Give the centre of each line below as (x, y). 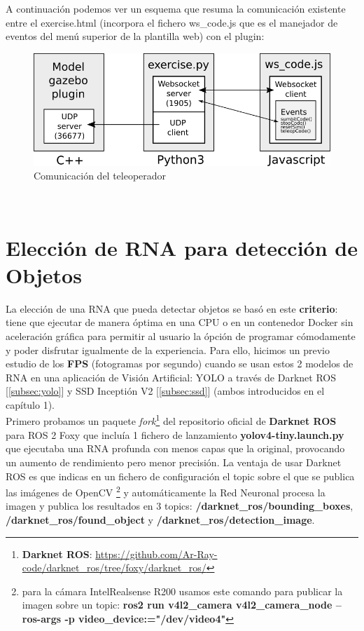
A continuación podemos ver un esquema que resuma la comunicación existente (176, 8)
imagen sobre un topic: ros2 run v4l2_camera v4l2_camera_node (177, 605)
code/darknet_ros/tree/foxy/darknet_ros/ (114, 568)
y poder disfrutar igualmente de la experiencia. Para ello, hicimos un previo (168, 350)
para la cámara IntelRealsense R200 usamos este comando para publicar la (182, 591)
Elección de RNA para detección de (182, 247)
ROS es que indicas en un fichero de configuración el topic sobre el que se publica (180, 476)
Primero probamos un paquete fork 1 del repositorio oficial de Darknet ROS (171, 420)
